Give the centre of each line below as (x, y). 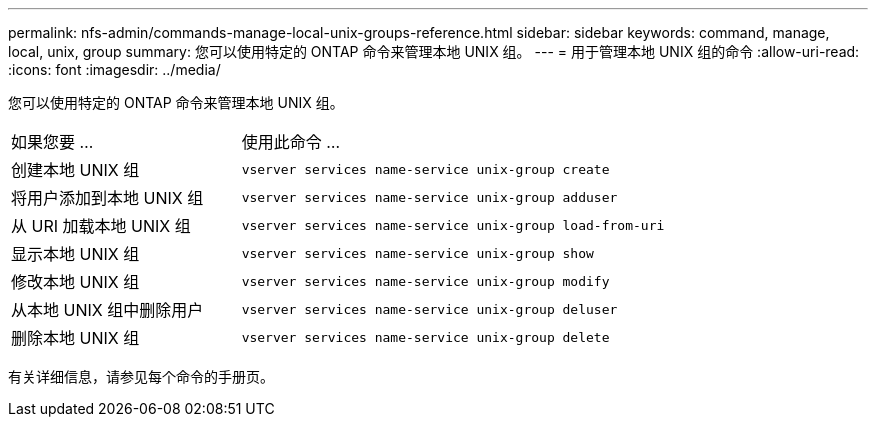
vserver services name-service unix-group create (425, 169)
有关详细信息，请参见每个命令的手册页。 (141, 376)
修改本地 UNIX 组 (75, 282)
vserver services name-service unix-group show (417, 253)
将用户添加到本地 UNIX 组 (107, 198)
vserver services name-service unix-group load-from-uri (453, 225)
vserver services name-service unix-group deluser (429, 309)
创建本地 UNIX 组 (75, 170)
